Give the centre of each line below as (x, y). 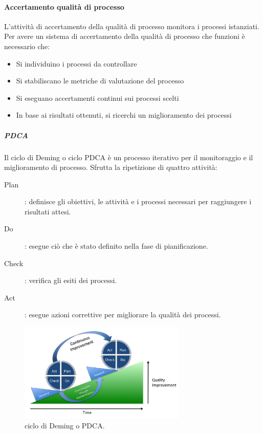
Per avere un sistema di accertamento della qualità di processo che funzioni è (125, 36)
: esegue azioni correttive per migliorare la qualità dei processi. (123, 314)
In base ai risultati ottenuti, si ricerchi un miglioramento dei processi (124, 115)
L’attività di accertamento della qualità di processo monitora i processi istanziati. (132, 26)
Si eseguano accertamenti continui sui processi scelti (97, 97)
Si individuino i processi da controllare (76, 63)
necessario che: (27, 46)
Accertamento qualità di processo (64, 6)
